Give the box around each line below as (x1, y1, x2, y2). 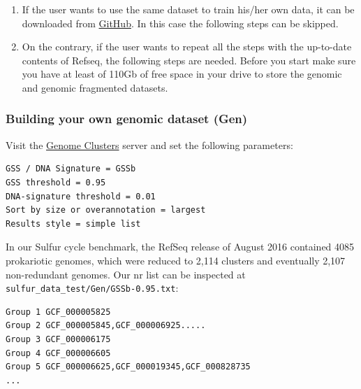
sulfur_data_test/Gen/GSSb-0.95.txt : (6, 281, 179, 295)
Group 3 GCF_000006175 (6, 334, 111, 344)
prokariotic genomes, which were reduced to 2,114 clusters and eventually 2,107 (6, 253, 346, 267)
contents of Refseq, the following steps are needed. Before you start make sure (22, 52, 356, 67)
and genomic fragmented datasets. (22, 80, 168, 94)
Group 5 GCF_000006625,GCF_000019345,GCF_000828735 (6, 362, 251, 372)
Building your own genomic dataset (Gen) (6, 110, 248, 127)
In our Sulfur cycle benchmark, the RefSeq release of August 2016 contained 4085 (6, 239, 355, 254)
